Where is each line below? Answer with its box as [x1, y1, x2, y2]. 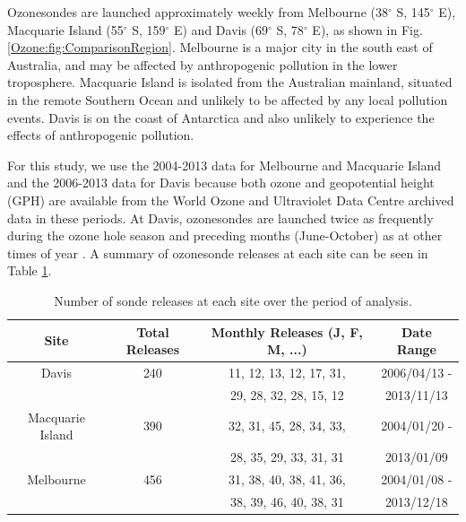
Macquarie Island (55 [7, 20, 124, 39]
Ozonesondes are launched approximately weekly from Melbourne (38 [7, 3, 388, 21]
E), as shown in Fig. [312, 20, 423, 39]
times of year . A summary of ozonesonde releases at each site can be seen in [7, 243, 428, 262]
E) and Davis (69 [173, 20, 269, 39]
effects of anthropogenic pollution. [7, 126, 194, 144]
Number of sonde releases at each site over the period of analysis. [54, 291, 412, 309]
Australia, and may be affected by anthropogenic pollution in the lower [7, 55, 398, 74]
